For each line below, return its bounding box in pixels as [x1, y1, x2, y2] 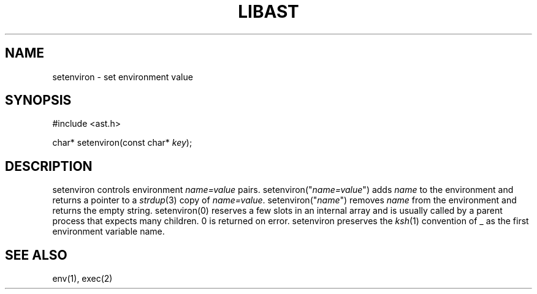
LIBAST [238, 1, 299, 22]
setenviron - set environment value [52, 71, 193, 82]
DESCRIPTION [5, 158, 93, 174]
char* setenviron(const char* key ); [52, 137, 192, 148]
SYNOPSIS [5, 92, 72, 108]
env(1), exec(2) [52, 273, 113, 284]
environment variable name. [52, 226, 165, 237]
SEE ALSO [5, 247, 67, 263]
